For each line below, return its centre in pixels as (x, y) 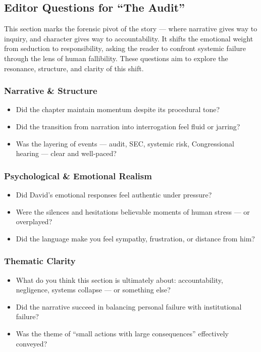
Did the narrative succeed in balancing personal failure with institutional (129, 306)
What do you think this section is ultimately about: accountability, (119, 280)
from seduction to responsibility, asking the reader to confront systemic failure (125, 48)
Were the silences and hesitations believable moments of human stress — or (133, 211)
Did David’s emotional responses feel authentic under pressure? (114, 194)
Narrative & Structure (51, 91)
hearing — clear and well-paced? (66, 153)
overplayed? (34, 221)
